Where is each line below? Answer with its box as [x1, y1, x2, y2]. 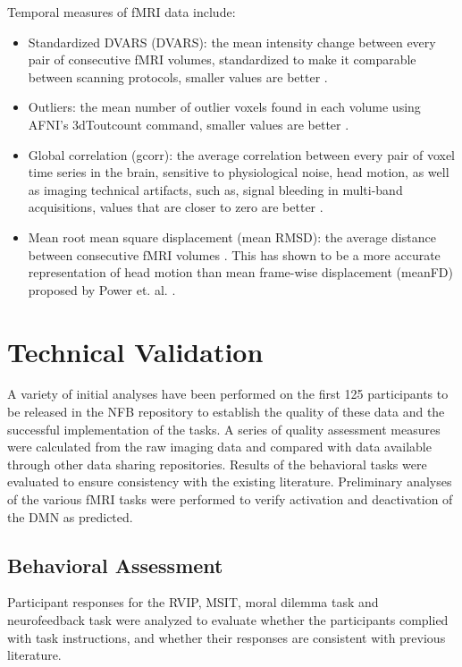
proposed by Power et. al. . [28, 280, 176, 299]
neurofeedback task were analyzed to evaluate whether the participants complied [7, 610, 449, 629]
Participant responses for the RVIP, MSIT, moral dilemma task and [7, 593, 379, 612]
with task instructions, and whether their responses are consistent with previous [7, 628, 446, 646]
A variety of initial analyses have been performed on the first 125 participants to [7, 384, 449, 403]
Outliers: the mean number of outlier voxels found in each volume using [28, 97, 421, 116]
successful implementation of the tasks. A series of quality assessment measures [7, 419, 441, 438]
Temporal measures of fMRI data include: [7, 3, 236, 21]
